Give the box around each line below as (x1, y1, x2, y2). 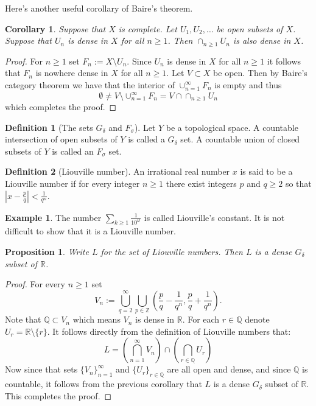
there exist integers (166, 177, 237, 189)
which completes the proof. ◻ (5, 100, 117, 113)
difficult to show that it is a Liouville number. (5, 225, 176, 237)
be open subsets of (216, 22, 283, 35)
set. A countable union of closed (180, 133, 300, 145)
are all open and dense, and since (167, 363, 291, 376)
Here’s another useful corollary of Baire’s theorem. (5, 2, 193, 14)
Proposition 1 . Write (5, 245, 89, 257)
